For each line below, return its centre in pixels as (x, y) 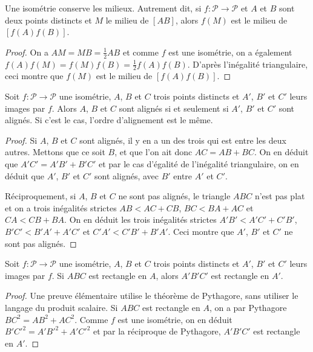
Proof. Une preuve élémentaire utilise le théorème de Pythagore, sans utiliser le (152, 296)
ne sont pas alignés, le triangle (174, 196)
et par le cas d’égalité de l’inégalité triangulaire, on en (199, 164)
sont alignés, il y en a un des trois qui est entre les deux (183, 140)
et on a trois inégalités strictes (61, 207)
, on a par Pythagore (248, 307)
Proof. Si (21, 140)
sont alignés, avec (127, 175)
